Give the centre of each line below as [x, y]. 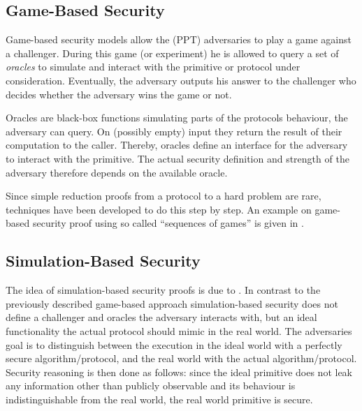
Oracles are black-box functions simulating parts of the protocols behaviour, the [177, 118]
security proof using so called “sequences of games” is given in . [168, 223]
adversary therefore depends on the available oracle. [117, 172]
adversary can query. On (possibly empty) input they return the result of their [174, 131]
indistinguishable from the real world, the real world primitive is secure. [159, 399]
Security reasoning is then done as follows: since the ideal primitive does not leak [179, 372]
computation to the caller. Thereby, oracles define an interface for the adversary [177, 145]
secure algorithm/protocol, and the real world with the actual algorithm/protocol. [181, 358]
